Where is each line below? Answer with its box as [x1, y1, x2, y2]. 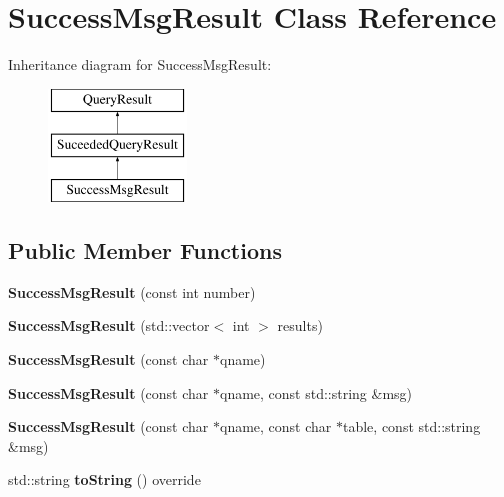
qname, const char [219, 416, 332, 437]
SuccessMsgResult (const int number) [8, 281, 256, 302]
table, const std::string [342, 416, 481, 437]
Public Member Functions [8, 235, 282, 266]
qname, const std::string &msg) [219, 382, 413, 403]
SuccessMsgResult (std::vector [8, 315, 210, 336]
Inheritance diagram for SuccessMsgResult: [8, 54, 272, 75]
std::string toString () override [8, 469, 201, 490]
